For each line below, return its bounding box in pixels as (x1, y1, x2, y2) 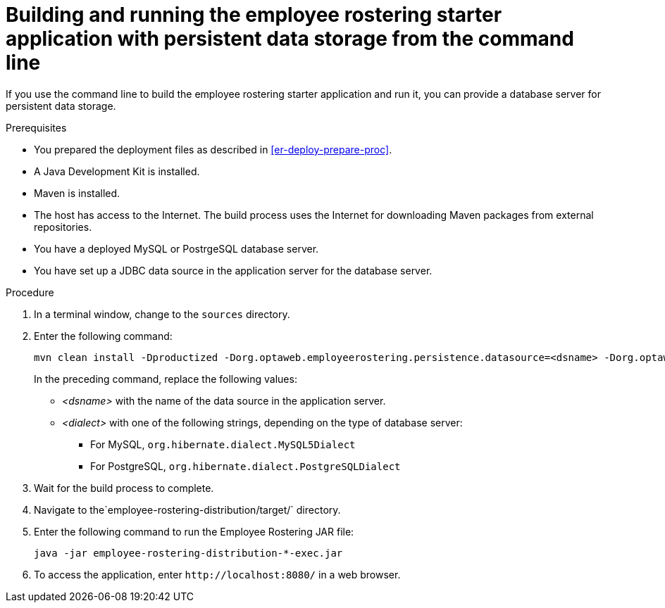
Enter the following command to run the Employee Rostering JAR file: (34, 525, 354, 538)
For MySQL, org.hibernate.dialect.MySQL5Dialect (90, 438, 356, 450)
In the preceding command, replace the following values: (34, 372, 297, 385)
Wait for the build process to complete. (34, 481, 214, 494)
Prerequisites (6, 121, 67, 134)
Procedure (6, 286, 54, 298)
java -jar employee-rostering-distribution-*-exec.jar (34, 547, 343, 559)
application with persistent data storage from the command (6, 27, 574, 51)
